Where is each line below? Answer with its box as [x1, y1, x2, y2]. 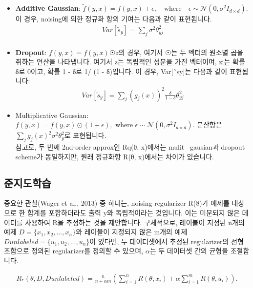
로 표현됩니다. [64, 130, 106, 140]
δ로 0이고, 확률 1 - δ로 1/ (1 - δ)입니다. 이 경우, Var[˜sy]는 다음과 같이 [15, 66, 228, 76]
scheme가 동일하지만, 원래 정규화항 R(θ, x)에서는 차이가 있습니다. [15, 151, 214, 161]
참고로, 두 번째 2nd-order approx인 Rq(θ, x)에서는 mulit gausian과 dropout [15, 141, 245, 152]
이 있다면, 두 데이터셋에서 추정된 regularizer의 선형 [89, 236, 244, 246]
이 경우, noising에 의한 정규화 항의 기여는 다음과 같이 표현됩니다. [15, 14, 212, 24]
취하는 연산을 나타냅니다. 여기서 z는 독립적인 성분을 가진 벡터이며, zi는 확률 [15, 57, 245, 67]
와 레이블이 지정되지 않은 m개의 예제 [76, 227, 188, 237]
